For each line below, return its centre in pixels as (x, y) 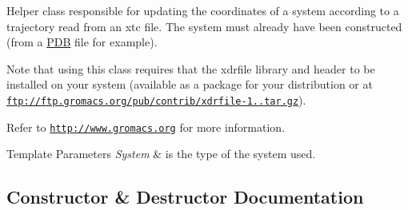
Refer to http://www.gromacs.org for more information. (146, 127)
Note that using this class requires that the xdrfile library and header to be (191, 68)
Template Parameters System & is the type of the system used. (161, 154)
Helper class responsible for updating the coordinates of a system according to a (203, 10)
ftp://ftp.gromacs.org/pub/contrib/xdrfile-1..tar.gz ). (156, 99)
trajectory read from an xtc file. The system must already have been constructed (204, 26)
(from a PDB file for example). (82, 42)
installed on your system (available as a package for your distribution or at (190, 84)
